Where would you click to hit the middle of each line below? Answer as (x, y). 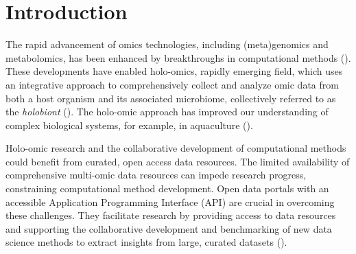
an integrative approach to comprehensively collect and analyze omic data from (172, 84)
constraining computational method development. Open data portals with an (167, 188)
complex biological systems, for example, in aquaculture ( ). (129, 125)
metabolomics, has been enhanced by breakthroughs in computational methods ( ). (178, 57)
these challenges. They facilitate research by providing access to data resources (171, 215)
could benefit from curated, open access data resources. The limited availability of (178, 161)
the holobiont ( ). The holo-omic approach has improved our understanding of (167, 112)
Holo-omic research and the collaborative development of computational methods (176, 148)
